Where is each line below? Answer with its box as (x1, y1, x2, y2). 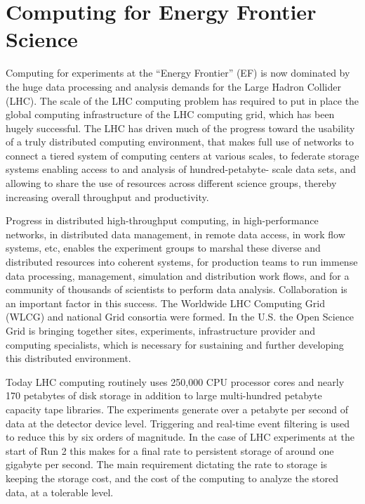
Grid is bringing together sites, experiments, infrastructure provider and (6, 323, 316, 337)
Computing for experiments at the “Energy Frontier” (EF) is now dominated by (6, 65, 350, 80)
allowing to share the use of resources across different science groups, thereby (6, 176, 337, 190)
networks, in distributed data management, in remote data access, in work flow (6, 226, 345, 241)
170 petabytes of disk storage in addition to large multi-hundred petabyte (6, 388, 322, 403)
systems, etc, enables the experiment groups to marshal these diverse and (6, 240, 321, 255)
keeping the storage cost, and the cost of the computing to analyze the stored (6, 470, 339, 485)
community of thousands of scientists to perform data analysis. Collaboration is (6, 282, 347, 297)
